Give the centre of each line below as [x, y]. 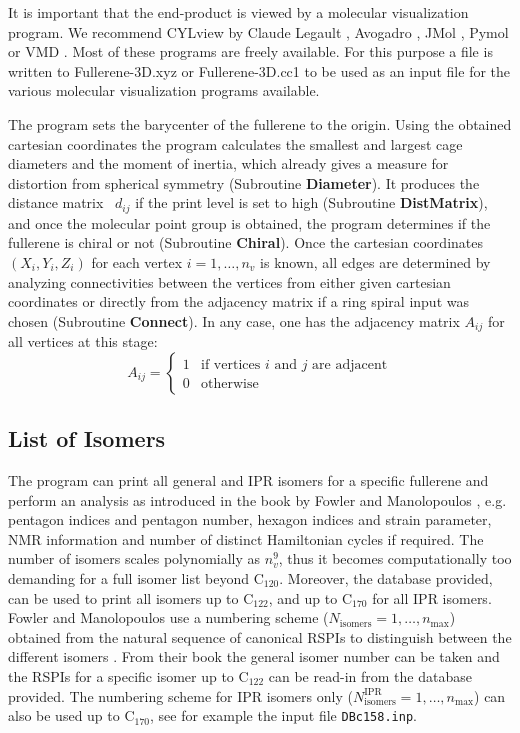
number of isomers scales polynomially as [134, 558]
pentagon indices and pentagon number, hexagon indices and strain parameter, [250, 519]
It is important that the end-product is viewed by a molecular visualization [238, 12]
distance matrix [56, 202]
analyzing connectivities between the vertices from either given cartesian [229, 281]
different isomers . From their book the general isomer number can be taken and [254, 656]
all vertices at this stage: [83, 341]
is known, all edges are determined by [375, 261]
